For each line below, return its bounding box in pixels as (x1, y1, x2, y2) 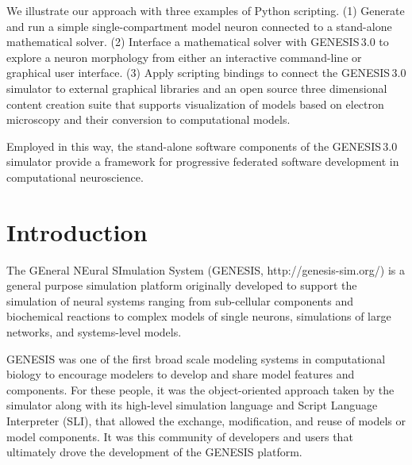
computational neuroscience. (6, 168, 144, 185)
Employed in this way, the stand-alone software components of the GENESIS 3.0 (6, 137, 398, 154)
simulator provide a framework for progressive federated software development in (6, 153, 399, 170)
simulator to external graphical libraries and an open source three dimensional (6, 79, 387, 96)
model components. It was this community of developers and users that (6, 428, 353, 444)
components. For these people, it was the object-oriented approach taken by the (6, 381, 395, 398)
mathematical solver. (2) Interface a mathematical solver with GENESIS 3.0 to (6, 33, 389, 50)
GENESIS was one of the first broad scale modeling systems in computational (6, 350, 386, 367)
